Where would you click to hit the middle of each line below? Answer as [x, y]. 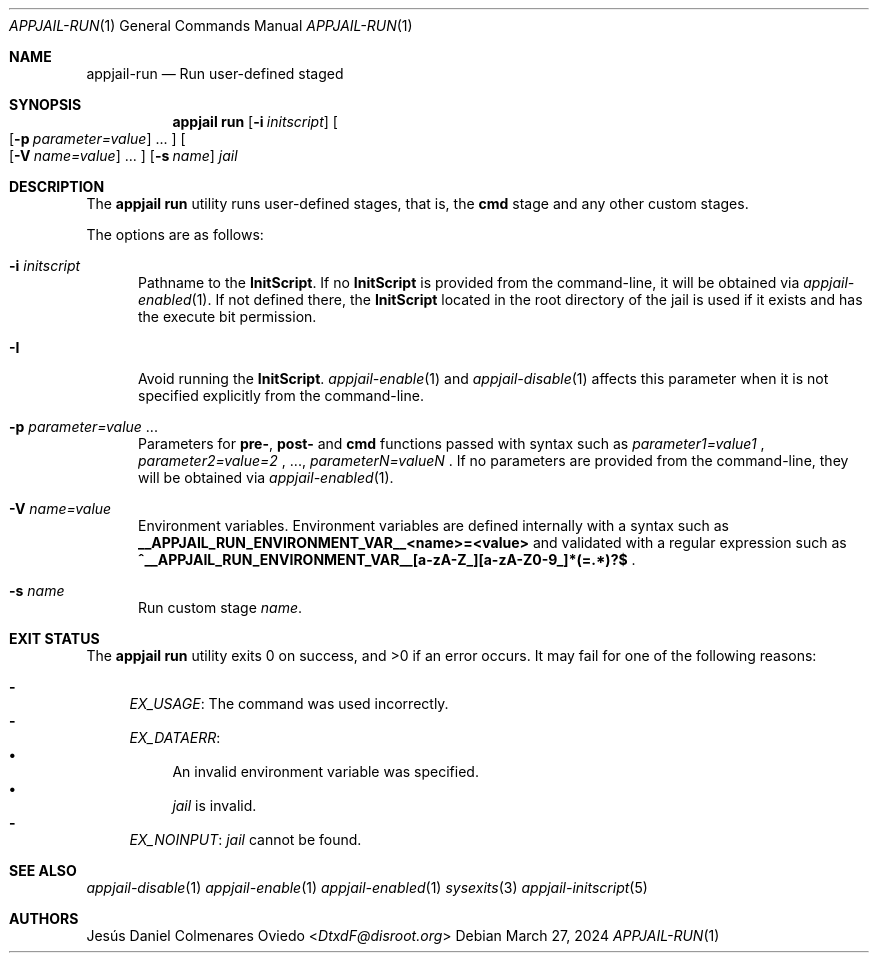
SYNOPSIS [45, 104]
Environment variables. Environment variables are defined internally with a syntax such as [433, 525]
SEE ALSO [43, 870]
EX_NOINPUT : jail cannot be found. [245, 839]
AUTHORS [44, 918]
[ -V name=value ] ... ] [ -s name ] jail [123, 155]
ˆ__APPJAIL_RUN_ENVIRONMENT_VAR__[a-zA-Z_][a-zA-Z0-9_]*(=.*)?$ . [387, 559]
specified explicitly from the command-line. [281, 395]
